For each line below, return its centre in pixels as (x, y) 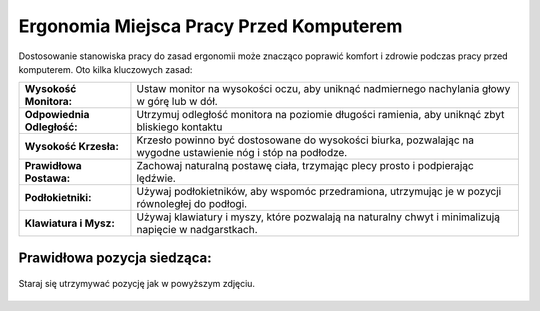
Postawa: (47, 178)
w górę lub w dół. (177, 102)
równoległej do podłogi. (192, 204)
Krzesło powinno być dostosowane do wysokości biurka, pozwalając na (305, 140)
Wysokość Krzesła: (71, 147)
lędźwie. (156, 178)
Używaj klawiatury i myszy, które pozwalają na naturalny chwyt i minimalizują (318, 217)
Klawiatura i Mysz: (69, 223)
